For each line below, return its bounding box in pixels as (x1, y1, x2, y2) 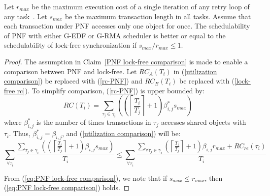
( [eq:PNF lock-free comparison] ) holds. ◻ (4, 182, 130, 193)
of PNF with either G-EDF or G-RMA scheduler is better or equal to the (4, 30, 226, 40)
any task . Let (4, 11, 47, 21)
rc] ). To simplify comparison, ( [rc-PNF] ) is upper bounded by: (17, 85, 204, 95)
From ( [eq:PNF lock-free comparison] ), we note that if (4, 172, 167, 183)
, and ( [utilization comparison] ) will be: (62, 128, 181, 139)
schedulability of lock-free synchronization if (4, 40, 136, 50)
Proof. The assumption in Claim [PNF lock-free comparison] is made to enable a (4, 56, 248, 66)
